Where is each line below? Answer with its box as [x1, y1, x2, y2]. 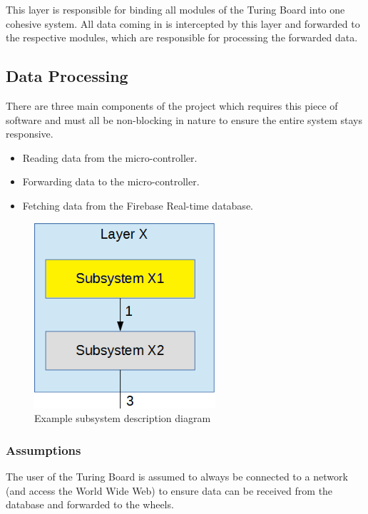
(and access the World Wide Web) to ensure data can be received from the [6, 483, 333, 498]
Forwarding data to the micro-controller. [22, 174, 200, 189]
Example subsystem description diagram [34, 411, 211, 426]
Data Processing [6, 65, 128, 87]
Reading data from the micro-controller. [22, 150, 198, 165]
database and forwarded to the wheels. [6, 497, 174, 512]
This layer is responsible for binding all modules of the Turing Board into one [6, 2, 345, 16]
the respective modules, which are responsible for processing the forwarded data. [6, 30, 358, 45]
